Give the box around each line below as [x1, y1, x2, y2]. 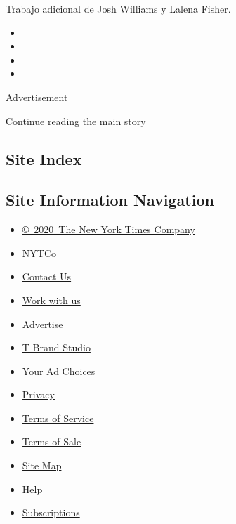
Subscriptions [22, 505, 80, 520]
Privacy [22, 387, 55, 402]
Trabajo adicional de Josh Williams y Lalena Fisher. [6, 1, 231, 15]
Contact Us [22, 269, 72, 284]
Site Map [22, 458, 62, 473]
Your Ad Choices [22, 363, 96, 378]
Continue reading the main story [6, 113, 146, 128]
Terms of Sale [22, 434, 81, 449]
